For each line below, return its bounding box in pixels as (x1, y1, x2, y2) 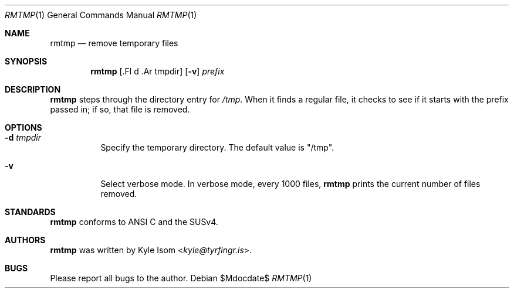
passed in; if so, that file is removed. (50, 104, 190, 114)
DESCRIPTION (5, 84, 61, 94)
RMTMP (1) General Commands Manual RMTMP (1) (5, 10, 197, 20)
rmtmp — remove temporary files (50, 38, 178, 48)
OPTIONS (5, 122, 42, 132)
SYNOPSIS (5, 56, 48, 66)
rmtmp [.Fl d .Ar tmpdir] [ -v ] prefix (90, 66, 225, 76)
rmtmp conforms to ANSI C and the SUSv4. (50, 217, 218, 227)
